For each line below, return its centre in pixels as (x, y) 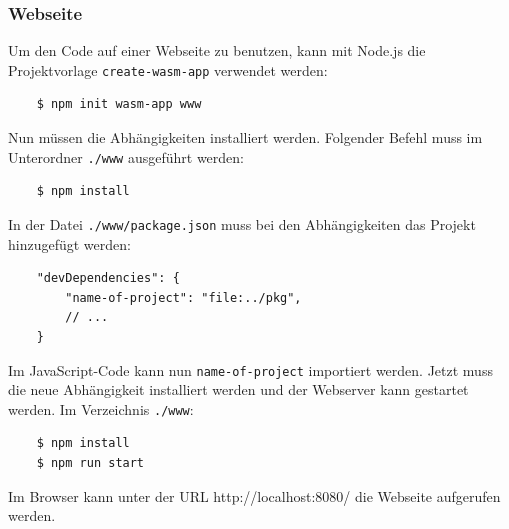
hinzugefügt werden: (69, 243)
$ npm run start (90, 463)
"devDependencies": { (108, 278)
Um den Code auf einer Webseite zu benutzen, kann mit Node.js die (217, 50)
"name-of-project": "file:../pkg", (183, 297)
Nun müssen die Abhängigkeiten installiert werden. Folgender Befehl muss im (245, 137)
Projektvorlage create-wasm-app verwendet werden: (168, 69)
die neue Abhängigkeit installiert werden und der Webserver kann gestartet (238, 389)
